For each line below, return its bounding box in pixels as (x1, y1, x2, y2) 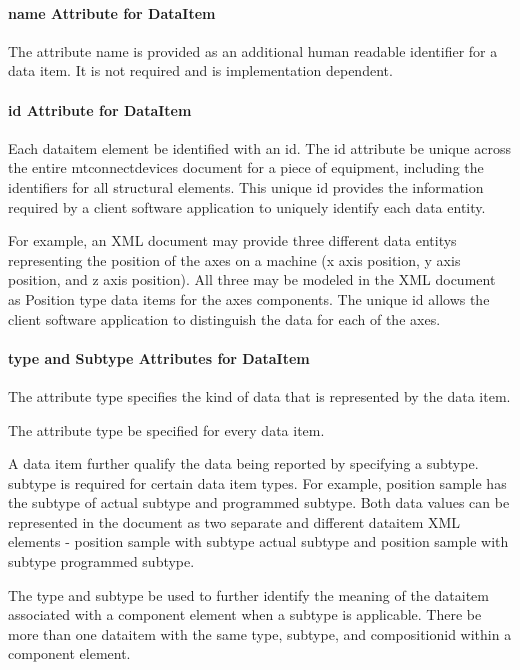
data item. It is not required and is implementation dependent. (8, 60, 393, 81)
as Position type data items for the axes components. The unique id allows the (8, 288, 490, 309)
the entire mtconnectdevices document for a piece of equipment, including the (8, 157, 484, 178)
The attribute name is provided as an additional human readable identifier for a (8, 40, 498, 61)
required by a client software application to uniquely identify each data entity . (8, 196, 486, 217)
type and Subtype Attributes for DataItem (8, 347, 310, 368)
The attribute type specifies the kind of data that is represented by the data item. (8, 385, 511, 406)
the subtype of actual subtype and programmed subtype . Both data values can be (8, 492, 510, 513)
